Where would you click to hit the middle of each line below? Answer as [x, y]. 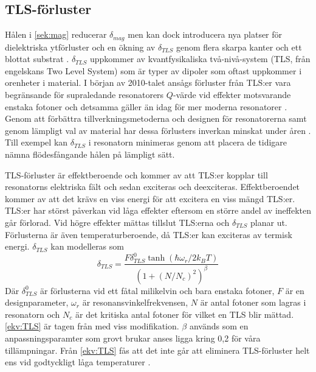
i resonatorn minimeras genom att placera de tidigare [188, 142]
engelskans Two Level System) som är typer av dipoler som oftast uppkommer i [153, 70]
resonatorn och [33, 314]
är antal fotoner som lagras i [253, 302]
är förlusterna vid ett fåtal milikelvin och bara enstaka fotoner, [157, 290]
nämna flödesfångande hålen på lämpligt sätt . [90, 154]
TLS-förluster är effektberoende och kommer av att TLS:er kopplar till [136, 174]
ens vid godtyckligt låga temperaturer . [78, 362]
